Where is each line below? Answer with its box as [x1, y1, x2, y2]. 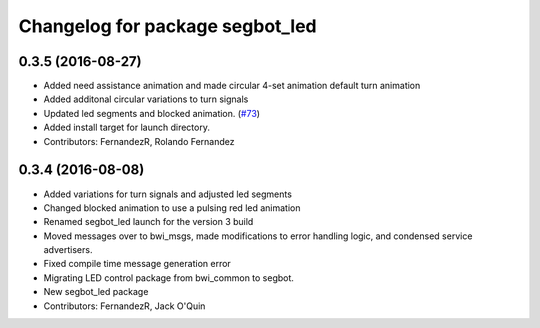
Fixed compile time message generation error [43, 258, 232, 270]
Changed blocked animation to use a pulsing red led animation [43, 201, 301, 214]
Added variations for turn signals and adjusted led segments [43, 188, 292, 200]
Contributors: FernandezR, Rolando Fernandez [43, 135, 235, 147]
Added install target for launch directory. [43, 121, 210, 134]
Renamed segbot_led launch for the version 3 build [43, 216, 254, 228]
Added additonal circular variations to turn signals [43, 93, 249, 105]
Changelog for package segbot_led [18, 15, 317, 37]
